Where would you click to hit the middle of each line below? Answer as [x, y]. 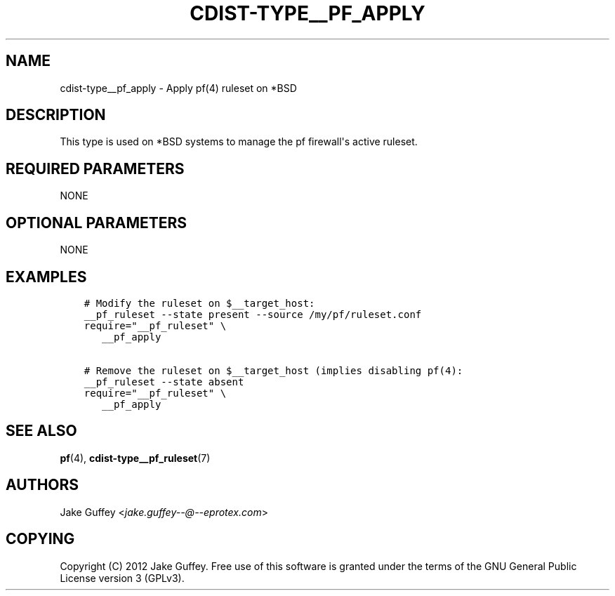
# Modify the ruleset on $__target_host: [199, 303]
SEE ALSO [41, 431]
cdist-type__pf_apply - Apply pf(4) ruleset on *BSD [178, 88]
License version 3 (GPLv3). [122, 578]
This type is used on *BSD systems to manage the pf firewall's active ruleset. [239, 142]
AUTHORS [42, 485]
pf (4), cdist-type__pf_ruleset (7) [135, 458]
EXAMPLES [46, 277]
